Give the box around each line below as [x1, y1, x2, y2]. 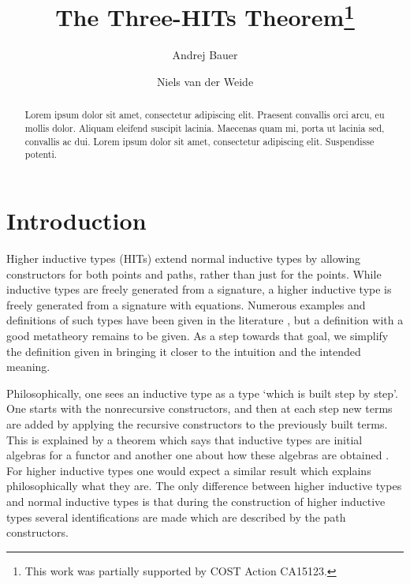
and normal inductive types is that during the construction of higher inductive [6, 492, 386, 509]
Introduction [6, 204, 147, 237]
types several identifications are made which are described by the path [6, 508, 346, 525]
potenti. [24, 148, 58, 161]
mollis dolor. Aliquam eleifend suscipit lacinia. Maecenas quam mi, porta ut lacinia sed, [24, 122, 385, 135]
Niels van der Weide [156, 73, 254, 90]
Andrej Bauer [172, 47, 238, 63]
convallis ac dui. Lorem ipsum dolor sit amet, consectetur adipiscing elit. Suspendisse [24, 134, 375, 148]
